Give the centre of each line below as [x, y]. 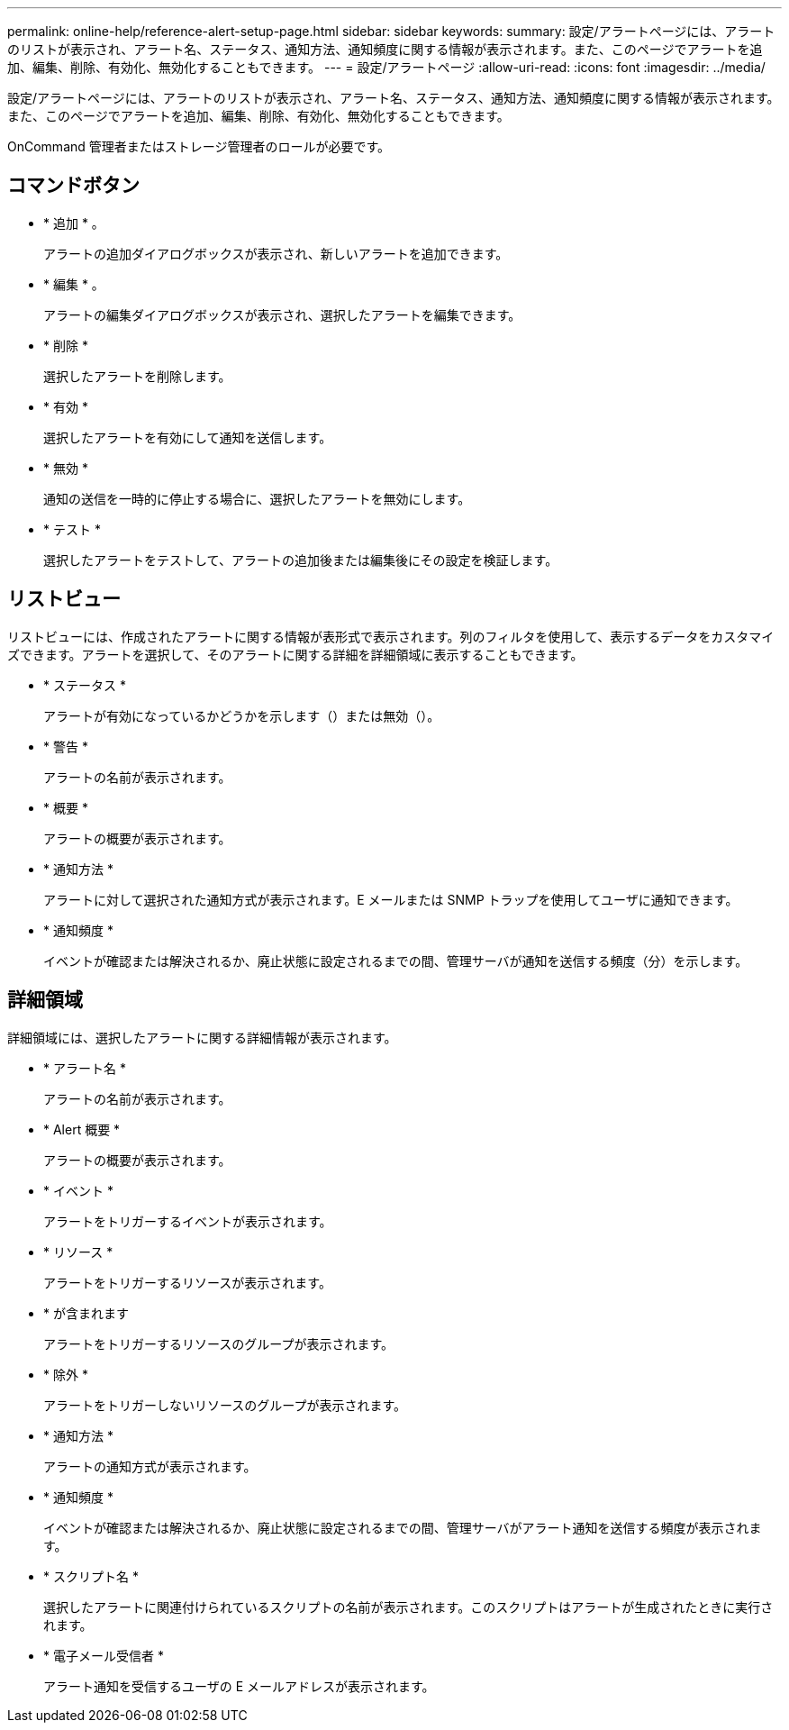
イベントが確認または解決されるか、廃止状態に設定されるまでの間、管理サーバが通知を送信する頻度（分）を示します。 [396, 961]
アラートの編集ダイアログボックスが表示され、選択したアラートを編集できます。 [282, 314]
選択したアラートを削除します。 [137, 376]
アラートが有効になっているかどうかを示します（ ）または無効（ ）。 [242, 715]
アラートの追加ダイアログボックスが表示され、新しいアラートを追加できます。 [276, 253]
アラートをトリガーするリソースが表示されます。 [187, 1282]
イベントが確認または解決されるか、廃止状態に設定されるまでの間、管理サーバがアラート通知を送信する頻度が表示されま [403, 1527]
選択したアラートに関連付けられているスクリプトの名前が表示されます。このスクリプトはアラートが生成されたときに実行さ [408, 1607]
